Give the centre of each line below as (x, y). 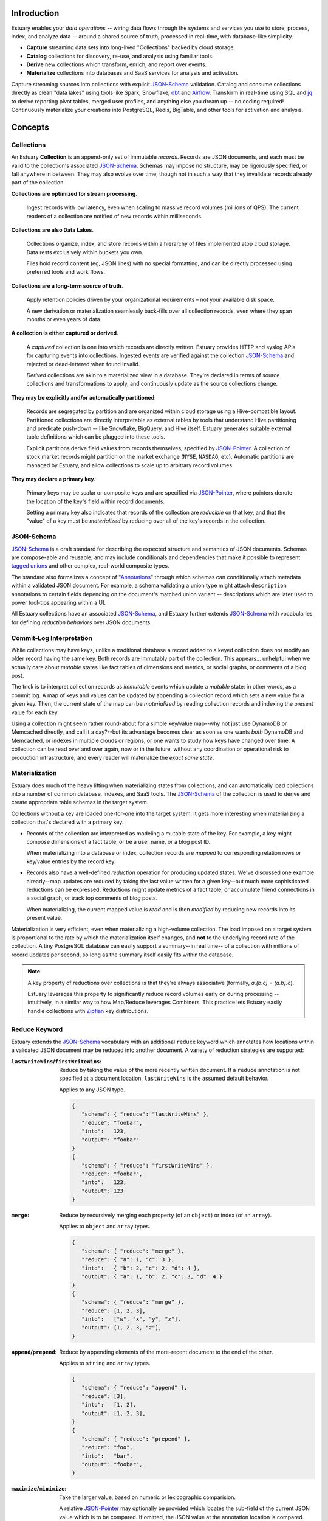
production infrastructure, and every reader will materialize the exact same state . (113, 757)
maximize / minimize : (39, 1489)
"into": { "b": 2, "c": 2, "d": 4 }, (141, 1268)
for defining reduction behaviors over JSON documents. (81, 622)
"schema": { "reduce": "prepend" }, (136, 1439)
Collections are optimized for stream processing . (74, 193)
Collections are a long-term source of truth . (67, 285)
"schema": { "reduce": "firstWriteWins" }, (147, 1165)
